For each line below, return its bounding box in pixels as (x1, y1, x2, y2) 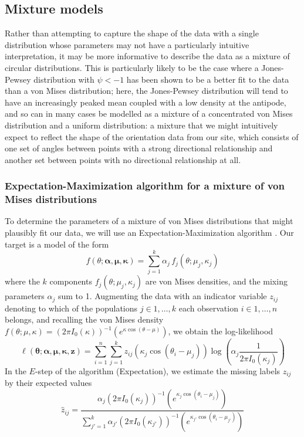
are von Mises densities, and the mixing (145, 275, 288, 287)
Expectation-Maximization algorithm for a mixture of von (5, 178, 285, 193)
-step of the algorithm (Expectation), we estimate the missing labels (35, 364, 281, 377)
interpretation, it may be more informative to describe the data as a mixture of (5, 50, 290, 62)
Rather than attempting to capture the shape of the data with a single (5, 27, 259, 39)
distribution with (33, 73, 94, 85)
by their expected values (5, 377, 92, 389)
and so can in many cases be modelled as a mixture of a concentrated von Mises (5, 107, 293, 120)
